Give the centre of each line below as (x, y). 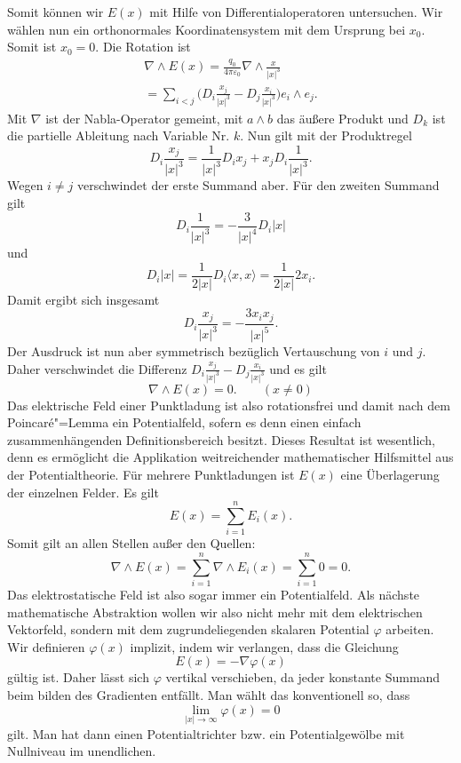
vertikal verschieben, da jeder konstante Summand (303, 677)
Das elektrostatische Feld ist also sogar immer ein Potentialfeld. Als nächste (214, 594)
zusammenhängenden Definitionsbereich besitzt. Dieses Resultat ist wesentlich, (221, 439)
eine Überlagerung (390, 474)
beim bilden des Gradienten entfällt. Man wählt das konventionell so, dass (209, 694)
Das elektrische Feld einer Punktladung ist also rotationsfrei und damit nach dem (229, 405)
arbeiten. (410, 629)
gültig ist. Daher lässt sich (78, 677)
